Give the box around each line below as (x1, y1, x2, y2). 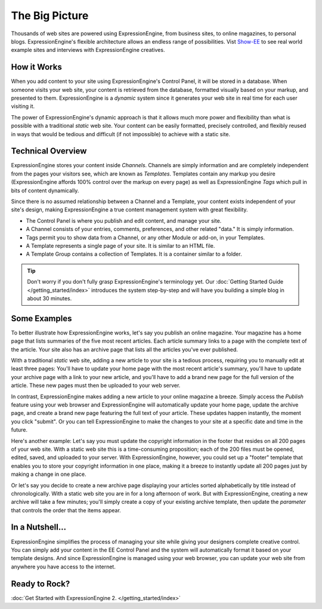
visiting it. (11, 103, 35, 110)
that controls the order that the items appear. (11, 506, 122, 513)
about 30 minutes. (27, 294, 72, 302)
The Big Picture (11, 9, 89, 22)
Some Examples (11, 313, 72, 324)
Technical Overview (11, 146, 87, 156)
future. (11, 426, 28, 433)
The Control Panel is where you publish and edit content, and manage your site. (26, 217, 222, 224)
